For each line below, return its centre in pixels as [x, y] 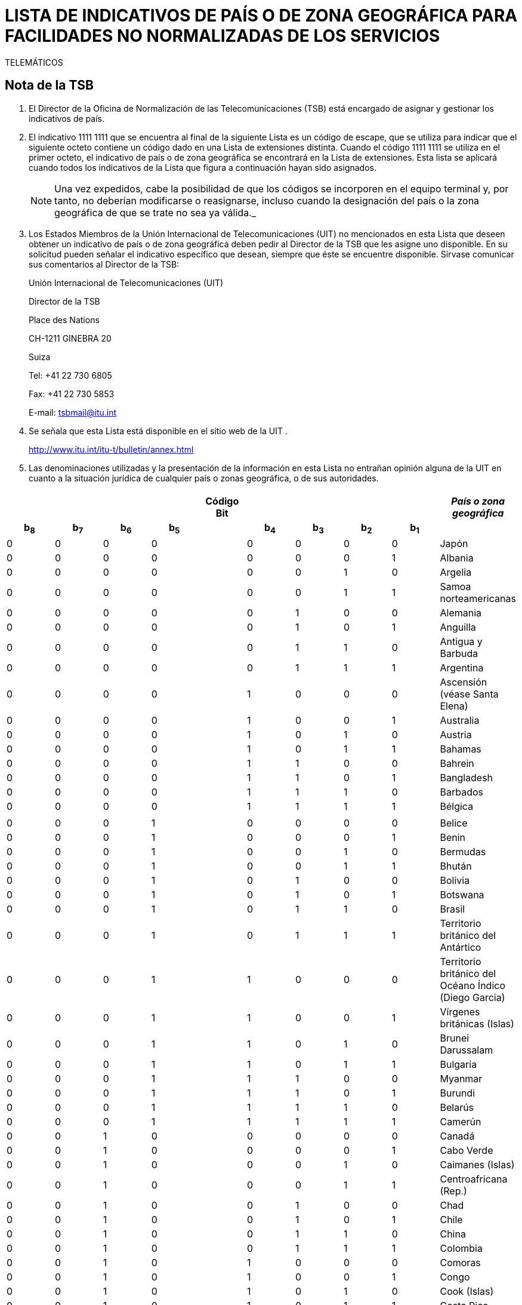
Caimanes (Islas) [477, 1165]
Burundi [458, 1093]
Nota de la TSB [49, 85]
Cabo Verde [467, 1151]
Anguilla [458, 627]
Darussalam [467, 1050]
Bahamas [461, 749]
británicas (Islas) [477, 1024]
